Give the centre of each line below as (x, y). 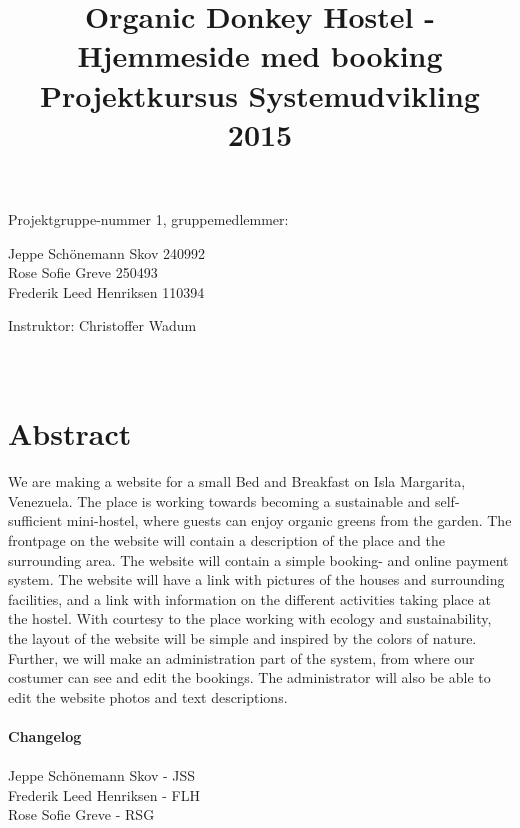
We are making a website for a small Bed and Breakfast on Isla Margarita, (237, 481)
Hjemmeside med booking (260, 55)
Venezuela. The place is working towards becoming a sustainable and (219, 500)
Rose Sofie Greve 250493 (83, 272)
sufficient (35, 520)
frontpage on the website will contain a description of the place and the (226, 540)
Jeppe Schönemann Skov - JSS (102, 775)
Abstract (70, 433)
